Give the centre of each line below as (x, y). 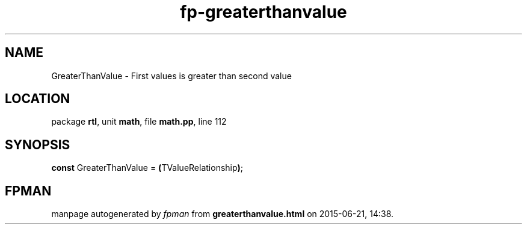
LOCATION (38, 99)
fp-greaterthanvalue (263, 12)
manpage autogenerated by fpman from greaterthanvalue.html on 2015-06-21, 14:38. (223, 214)
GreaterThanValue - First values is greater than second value (171, 76)
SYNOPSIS (38, 144)
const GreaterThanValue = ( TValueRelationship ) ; (147, 168)
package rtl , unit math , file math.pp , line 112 (139, 122)
